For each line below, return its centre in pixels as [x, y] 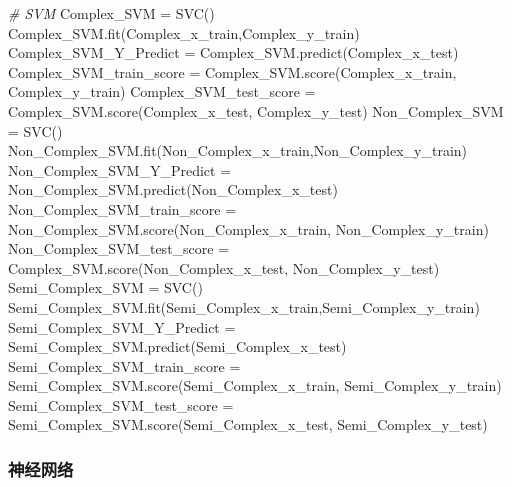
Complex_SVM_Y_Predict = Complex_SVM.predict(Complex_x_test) [233, 52]
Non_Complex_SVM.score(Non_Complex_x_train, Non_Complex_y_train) [248, 228]
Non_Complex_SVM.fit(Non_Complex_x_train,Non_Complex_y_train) [238, 150]
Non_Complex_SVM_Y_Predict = [120, 169]
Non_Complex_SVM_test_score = [119, 248]
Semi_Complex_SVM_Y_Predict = [122, 326]
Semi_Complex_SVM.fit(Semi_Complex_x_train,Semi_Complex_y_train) [244, 306]
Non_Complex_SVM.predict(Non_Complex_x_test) [173, 189]
